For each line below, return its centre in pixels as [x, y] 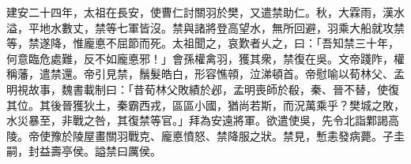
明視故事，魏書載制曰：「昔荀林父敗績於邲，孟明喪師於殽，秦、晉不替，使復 [203, 89]
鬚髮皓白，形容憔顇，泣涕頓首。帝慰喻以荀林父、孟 [271, 74]
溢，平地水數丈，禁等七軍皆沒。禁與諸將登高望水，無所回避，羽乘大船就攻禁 [205, 27]
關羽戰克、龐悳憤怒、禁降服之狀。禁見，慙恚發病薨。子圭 [255, 135]
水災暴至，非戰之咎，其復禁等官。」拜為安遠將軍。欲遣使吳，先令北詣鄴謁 [197, 120]
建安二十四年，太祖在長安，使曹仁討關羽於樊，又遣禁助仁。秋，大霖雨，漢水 [205, 12]
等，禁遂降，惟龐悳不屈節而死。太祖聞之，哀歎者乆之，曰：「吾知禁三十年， [203, 43]
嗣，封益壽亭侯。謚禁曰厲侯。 [84, 151]
